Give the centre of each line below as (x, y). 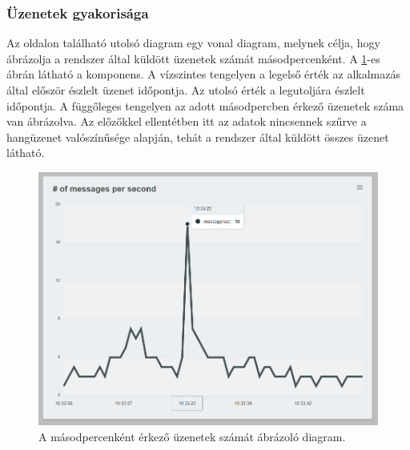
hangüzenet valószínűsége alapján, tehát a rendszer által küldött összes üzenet (198, 137)
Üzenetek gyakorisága (78, 12)
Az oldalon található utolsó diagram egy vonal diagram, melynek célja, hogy (193, 43)
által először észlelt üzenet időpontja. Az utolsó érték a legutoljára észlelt (186, 90)
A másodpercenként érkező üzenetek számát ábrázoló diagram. (192, 437)
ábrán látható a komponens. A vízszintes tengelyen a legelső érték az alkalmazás (203, 74)
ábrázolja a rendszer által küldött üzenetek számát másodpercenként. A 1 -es (193, 58)
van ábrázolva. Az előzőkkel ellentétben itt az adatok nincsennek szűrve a (187, 121)
